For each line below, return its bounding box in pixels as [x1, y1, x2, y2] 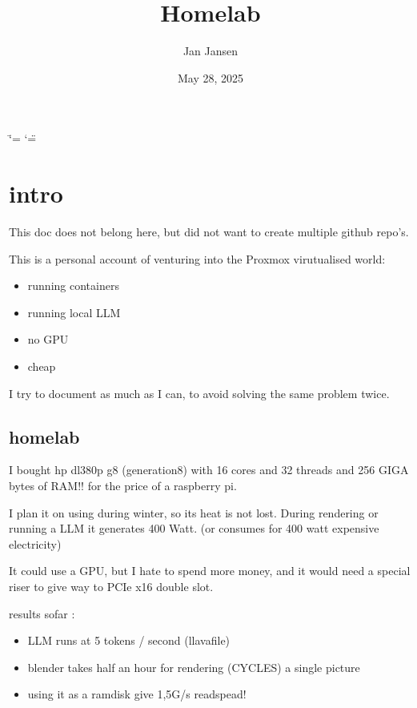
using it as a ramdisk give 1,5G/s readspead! [27, 686, 247, 702]
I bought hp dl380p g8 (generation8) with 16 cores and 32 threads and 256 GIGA [9, 461, 409, 478]
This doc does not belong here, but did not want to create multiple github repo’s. [9, 223, 409, 240]
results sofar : [9, 605, 75, 622]
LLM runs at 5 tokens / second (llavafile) [27, 632, 231, 649]
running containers [27, 277, 119, 294]
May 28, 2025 [177, 69, 244, 86]
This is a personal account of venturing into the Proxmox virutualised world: [9, 250, 386, 267]
